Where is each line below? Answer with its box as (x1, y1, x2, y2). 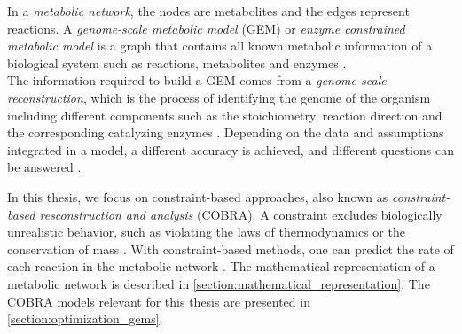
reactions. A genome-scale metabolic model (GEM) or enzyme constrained (7, 19, 405, 37)
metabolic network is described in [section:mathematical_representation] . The (7, 274, 430, 292)
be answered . (7, 158, 82, 176)
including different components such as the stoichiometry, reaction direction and (7, 105, 442, 124)
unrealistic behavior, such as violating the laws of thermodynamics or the (7, 222, 405, 241)
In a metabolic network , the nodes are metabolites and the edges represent (7, 2, 410, 19)
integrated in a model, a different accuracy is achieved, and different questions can (7, 140, 454, 159)
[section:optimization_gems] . (7, 309, 163, 328)
